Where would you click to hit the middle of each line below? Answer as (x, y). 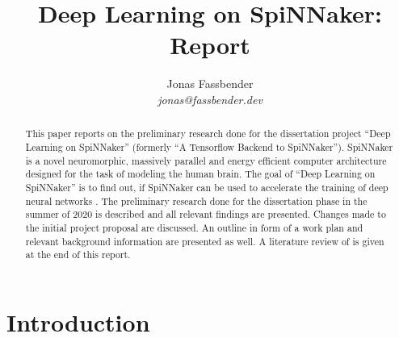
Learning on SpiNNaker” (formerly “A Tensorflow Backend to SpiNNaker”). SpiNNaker (209, 146)
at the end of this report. (78, 255)
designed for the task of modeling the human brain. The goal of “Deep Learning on (200, 174)
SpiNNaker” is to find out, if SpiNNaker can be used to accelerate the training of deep (207, 187)
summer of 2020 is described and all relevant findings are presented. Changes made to (206, 214)
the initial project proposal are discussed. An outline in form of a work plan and (194, 227)
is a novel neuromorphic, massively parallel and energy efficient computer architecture (206, 160)
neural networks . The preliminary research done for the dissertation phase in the (196, 200)
